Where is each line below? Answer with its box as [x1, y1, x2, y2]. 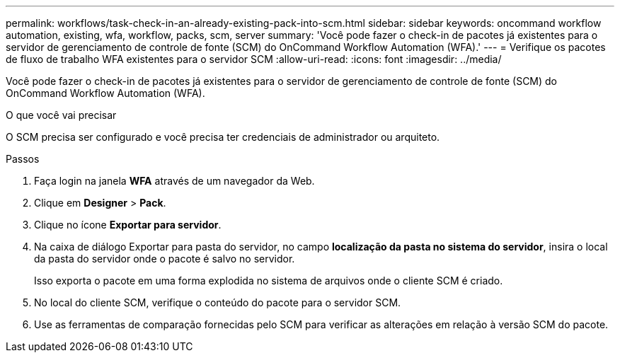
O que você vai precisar [6, 109, 117, 121]
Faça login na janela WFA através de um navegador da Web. [34, 175, 315, 187]
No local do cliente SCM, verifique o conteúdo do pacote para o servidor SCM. [34, 296, 401, 308]
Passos [6, 153, 40, 165]
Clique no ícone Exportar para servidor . [34, 219, 222, 231]
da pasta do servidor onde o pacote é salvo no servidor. [34, 253, 295, 265]
